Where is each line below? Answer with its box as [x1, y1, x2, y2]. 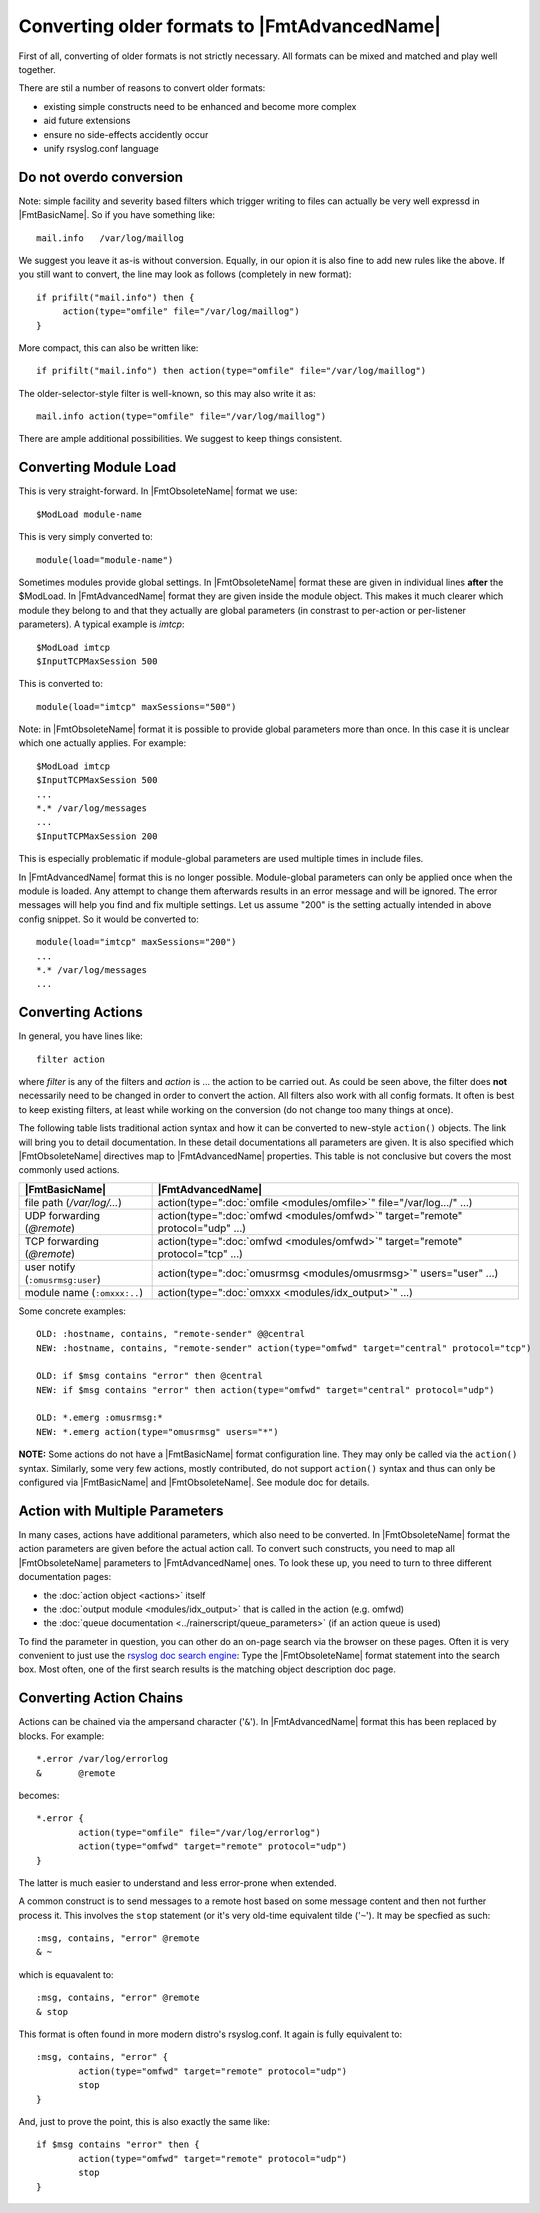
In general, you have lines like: [18, 1030, 144, 1042]
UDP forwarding [24, 1208, 100, 1222]
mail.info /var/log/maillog [36, 232, 185, 244]
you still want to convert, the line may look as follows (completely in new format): [18, 268, 352, 280]
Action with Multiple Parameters [18, 1502, 224, 1519]
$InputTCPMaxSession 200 [36, 830, 158, 842]
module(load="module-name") [36, 554, 174, 565]
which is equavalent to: [18, 1968, 114, 1980]
